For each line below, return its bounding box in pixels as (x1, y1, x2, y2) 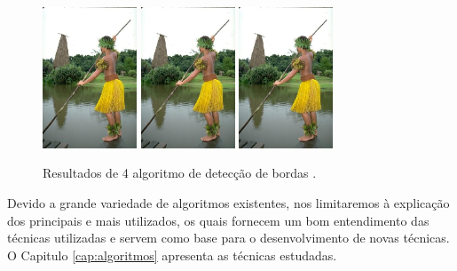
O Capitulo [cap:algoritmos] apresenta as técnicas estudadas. (7, 245, 337, 264)
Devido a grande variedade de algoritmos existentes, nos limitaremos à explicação (7, 194, 450, 212)
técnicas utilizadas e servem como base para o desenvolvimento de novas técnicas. (7, 228, 450, 247)
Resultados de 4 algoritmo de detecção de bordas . (43, 163, 317, 182)
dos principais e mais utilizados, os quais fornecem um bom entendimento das (7, 211, 429, 229)
